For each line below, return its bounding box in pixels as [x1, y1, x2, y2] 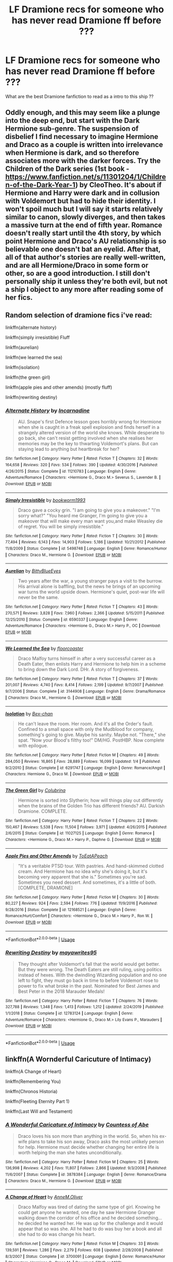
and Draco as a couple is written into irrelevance [5, 141, 163, 149]
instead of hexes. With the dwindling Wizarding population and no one [18, 972, 167, 978]
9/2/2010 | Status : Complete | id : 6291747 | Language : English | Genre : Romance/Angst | [5, 765, 166, 770]
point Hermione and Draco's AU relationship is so [5, 237, 166, 246]
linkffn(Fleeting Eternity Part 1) [5, 1098, 70, 1105]
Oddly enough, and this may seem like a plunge [5, 108, 161, 117]
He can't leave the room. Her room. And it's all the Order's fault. [18, 721, 153, 727]
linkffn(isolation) [5, 364, 40, 371]
